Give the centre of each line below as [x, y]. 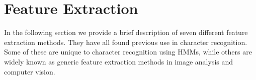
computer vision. [30, 71]
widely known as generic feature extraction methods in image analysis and [119, 61]
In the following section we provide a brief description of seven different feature [126, 32]
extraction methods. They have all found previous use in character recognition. [126, 42]
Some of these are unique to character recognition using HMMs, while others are [128, 52]
